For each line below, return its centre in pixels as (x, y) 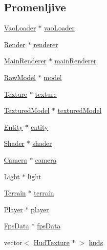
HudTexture (52, 242)
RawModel (20, 77)
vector (13, 242)
